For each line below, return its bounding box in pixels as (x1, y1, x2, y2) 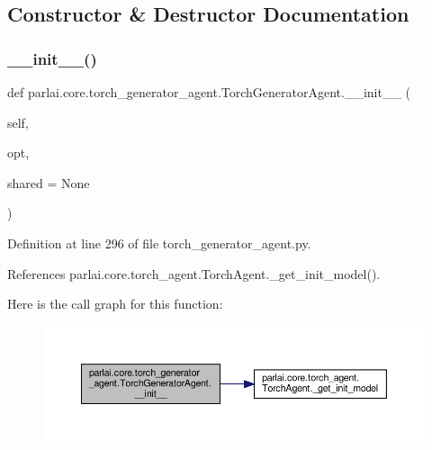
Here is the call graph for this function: (7, 294, 223, 313)
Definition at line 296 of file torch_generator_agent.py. (7, 233, 311, 252)
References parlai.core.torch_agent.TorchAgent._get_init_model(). (7, 264, 381, 283)
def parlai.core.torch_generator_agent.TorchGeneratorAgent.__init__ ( (7, 83, 411, 101)
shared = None (7, 173, 90, 192)
